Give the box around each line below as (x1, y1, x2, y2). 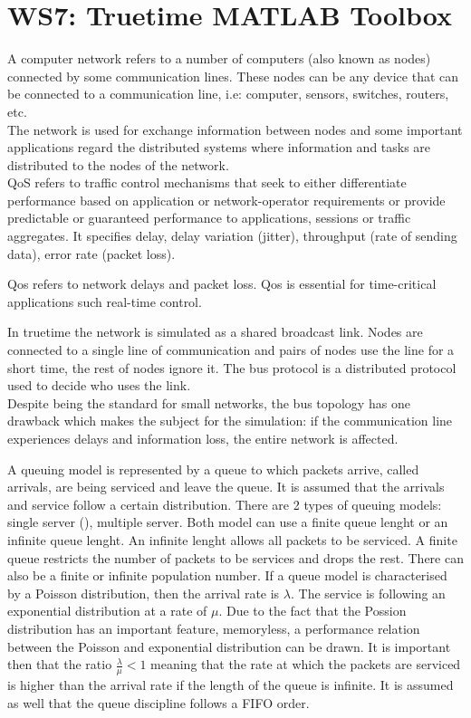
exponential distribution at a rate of (7, 601, 207, 620)
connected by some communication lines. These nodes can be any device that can (7, 66, 459, 85)
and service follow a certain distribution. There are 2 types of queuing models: (7, 494, 442, 513)
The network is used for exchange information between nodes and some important (7, 120, 463, 139)
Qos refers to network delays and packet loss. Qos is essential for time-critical (7, 274, 437, 293)
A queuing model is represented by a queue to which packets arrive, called (7, 459, 419, 478)
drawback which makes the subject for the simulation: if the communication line (7, 411, 453, 430)
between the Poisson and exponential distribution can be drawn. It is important (7, 637, 451, 656)
